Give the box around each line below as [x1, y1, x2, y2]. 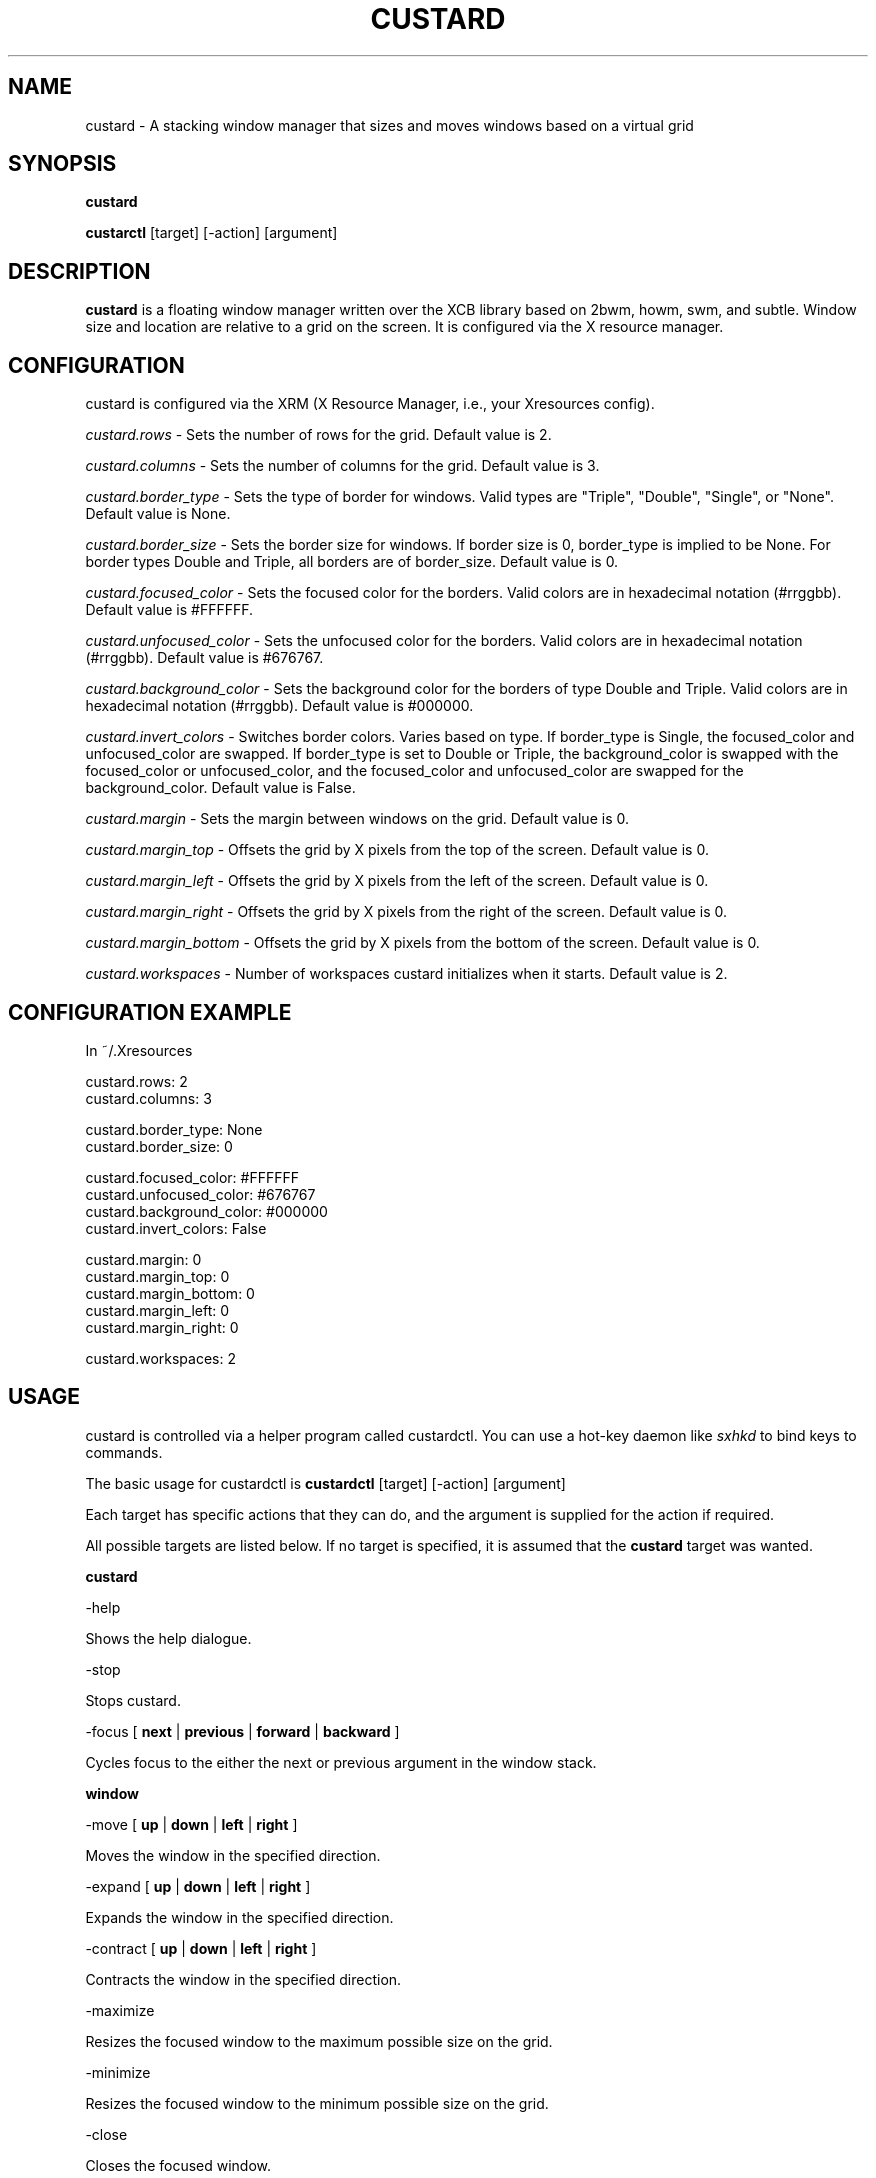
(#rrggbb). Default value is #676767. [85, 649, 324, 667]
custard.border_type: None [85, 1120, 263, 1138]
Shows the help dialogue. [85, 1629, 252, 1647]
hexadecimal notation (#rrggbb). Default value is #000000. [85, 697, 474, 715]
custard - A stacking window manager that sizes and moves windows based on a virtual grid [85, 116, 694, 134]
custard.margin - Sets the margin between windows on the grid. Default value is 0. [85, 810, 629, 828]
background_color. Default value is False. [85, 779, 356, 797]
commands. [85, 1443, 163, 1461]
